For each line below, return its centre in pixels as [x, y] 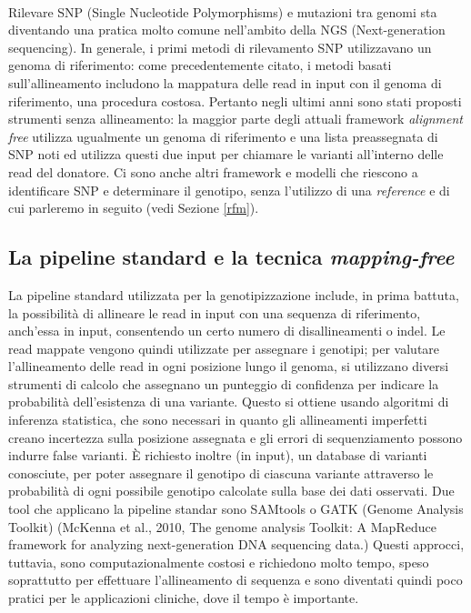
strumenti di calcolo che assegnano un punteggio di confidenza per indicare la [224, 383]
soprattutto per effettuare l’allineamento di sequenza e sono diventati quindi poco [235, 580]
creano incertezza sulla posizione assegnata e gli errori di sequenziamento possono [235, 437]
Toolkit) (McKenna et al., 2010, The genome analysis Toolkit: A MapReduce [222, 526]
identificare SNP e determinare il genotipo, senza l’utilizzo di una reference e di [229, 190]
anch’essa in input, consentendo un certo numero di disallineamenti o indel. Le [227, 331]
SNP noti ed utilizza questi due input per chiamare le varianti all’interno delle [226, 154]
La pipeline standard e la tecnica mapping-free [231, 257]
